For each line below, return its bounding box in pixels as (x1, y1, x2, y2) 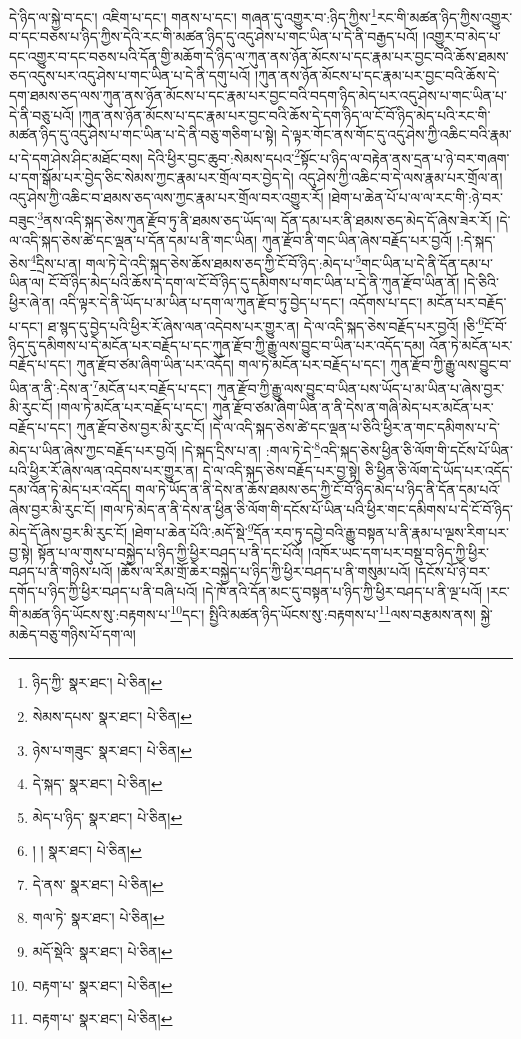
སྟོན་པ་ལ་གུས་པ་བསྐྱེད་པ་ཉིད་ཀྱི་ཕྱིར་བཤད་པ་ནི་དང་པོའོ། (37, 541, 304, 562)
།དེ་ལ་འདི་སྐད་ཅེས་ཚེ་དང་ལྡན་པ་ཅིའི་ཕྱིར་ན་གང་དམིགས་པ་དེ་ (209, 416, 501, 437)
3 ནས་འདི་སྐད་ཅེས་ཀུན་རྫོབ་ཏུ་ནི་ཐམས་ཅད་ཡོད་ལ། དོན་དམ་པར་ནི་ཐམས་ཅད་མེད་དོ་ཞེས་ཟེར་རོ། (37, 207, 492, 230)
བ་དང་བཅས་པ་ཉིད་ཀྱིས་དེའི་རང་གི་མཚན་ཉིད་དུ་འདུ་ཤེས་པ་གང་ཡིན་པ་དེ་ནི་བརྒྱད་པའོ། (9, 26, 418, 47)
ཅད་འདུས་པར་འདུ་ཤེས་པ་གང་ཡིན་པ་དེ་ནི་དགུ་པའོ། (9, 65, 251, 86)
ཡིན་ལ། (9, 272, 44, 293)
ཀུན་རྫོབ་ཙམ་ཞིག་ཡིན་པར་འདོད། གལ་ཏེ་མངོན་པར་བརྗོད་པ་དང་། (76, 354, 386, 375)
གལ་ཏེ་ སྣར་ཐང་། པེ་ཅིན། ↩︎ (32, 907, 165, 928)
